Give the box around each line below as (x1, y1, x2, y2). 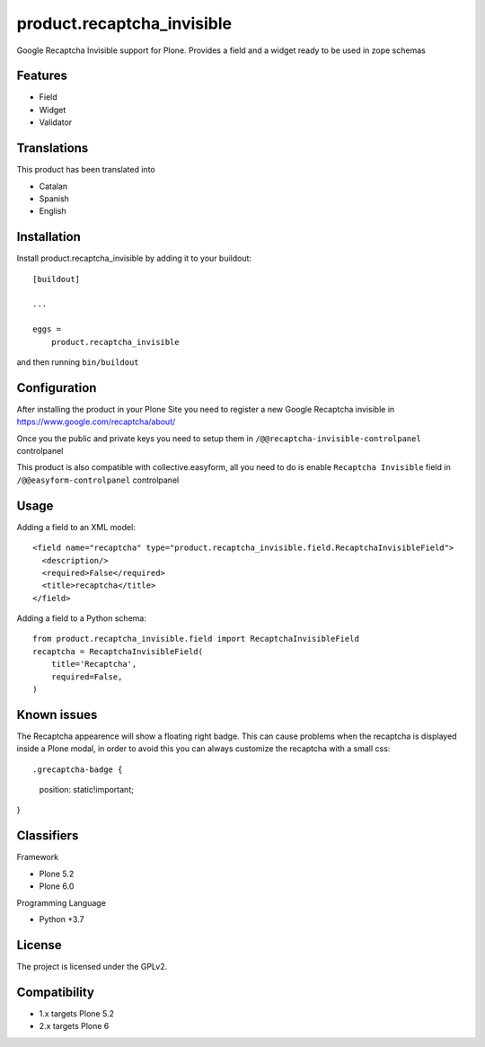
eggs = (32, 324, 62, 334)
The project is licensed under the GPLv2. (16, 961, 168, 972)
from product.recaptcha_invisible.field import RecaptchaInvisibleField (32, 634, 359, 644)
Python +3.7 (39, 913, 84, 925)
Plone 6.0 (39, 881, 75, 892)
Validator (39, 117, 73, 128)
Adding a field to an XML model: (16, 521, 137, 532)
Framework (16, 852, 58, 863)
